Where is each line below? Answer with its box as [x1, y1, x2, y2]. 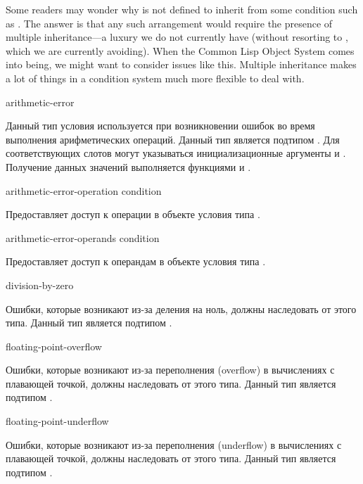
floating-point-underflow [6, 414, 109, 428]
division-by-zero [6, 277, 74, 292]
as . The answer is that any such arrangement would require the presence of [6, 15, 333, 30]
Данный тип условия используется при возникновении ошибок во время [6, 118, 315, 133]
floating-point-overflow [6, 338, 102, 353]
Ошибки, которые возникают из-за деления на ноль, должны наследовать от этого [6, 301, 357, 316]
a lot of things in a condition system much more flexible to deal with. [6, 70, 305, 85]
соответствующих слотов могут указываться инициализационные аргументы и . [6, 146, 346, 160]
